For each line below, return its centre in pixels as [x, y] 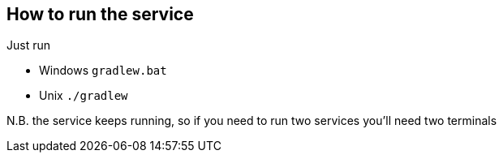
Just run [28, 45]
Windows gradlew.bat [103, 71]
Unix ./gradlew [84, 96]
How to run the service [100, 14]
